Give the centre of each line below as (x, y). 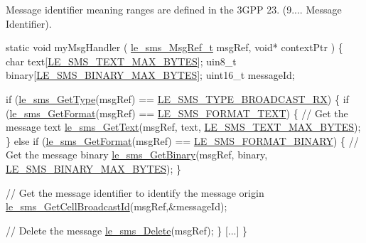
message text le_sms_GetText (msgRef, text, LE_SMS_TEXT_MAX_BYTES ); (183, 127)
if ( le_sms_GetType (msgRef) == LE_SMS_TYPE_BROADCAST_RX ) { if (177, 98)
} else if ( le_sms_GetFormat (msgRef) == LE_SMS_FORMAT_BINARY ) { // (182, 140)
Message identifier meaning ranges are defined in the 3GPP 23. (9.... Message (174, 9)
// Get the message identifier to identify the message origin (135, 192)
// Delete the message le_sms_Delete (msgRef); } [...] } (127, 230)
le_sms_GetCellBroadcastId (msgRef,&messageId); (117, 206)
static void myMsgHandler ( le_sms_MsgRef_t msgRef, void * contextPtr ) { (174, 47)
